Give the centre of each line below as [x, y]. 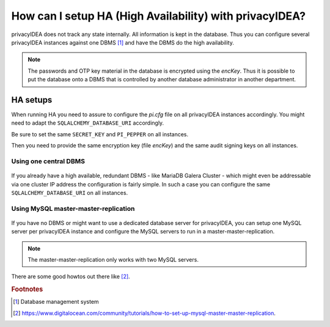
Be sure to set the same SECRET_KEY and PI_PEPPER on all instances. [100, 134]
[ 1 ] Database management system [56, 302]
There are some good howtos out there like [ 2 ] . [71, 277]
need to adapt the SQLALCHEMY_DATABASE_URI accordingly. [88, 123]
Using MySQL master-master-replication [73, 208]
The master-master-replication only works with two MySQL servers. [113, 260]
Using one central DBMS [48, 161]
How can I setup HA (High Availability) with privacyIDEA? [158, 16]
